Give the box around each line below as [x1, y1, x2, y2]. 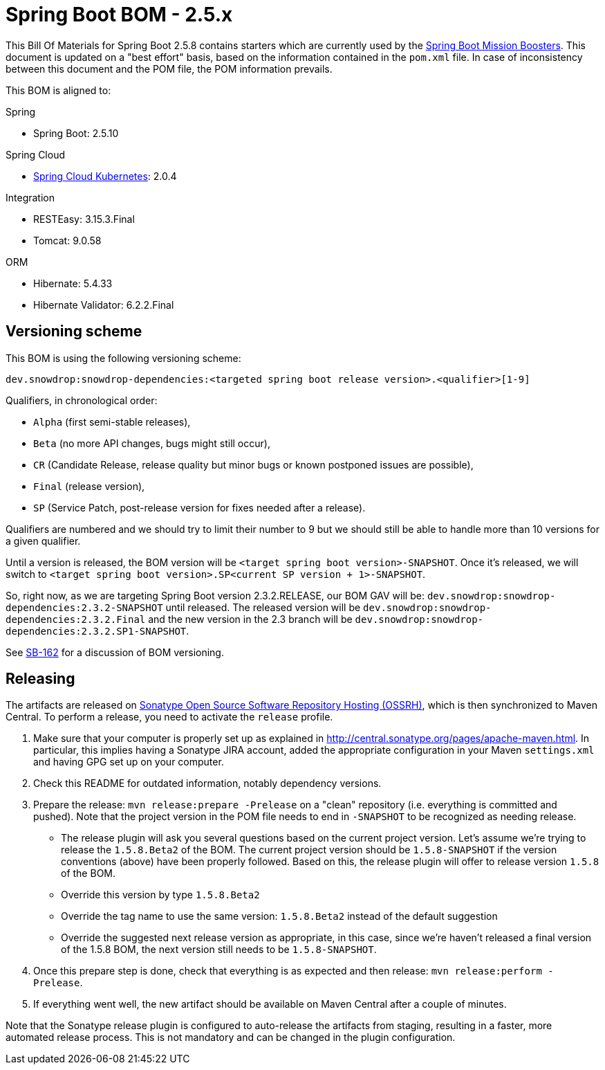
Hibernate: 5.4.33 [33, 277, 113, 289]
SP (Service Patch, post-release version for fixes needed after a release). [33, 501, 366, 514]
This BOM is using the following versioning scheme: [6, 352, 241, 364]
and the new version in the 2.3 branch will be [148, 613, 353, 625]
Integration [6, 191, 55, 203]
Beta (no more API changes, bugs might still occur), [33, 437, 270, 449]
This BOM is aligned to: [6, 84, 111, 96]
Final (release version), [33, 480, 145, 492]
